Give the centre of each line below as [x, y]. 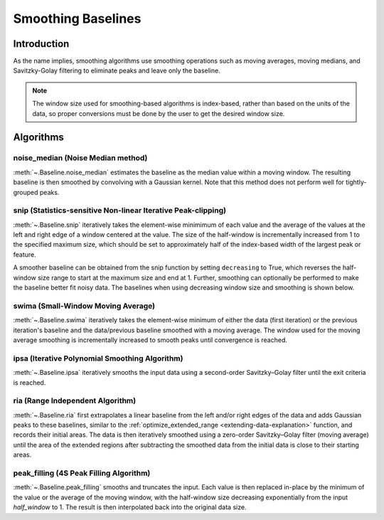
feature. [25, 254]
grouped [26, 192]
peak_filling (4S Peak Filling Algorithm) [82, 473]
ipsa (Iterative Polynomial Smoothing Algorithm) [98, 358]
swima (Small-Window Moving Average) [84, 306]
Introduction [41, 44]
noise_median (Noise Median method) [80, 158]
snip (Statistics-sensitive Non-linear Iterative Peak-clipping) [120, 211]
